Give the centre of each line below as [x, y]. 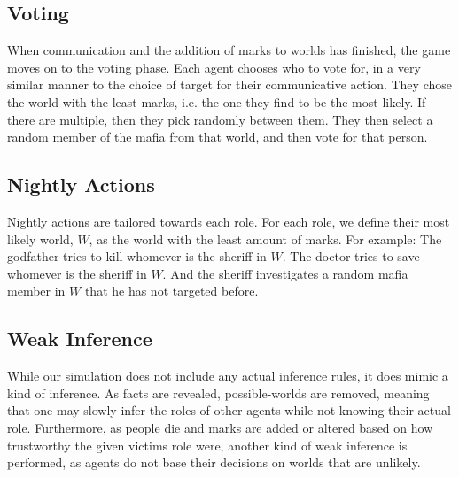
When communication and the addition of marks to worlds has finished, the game [229, 50]
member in [36, 291]
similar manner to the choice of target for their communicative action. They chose [229, 85]
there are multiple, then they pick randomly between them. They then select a [220, 119]
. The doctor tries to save [351, 256]
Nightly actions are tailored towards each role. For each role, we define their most [229, 221]
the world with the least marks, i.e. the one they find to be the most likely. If [217, 101]
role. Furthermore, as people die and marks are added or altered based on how [220, 427]
